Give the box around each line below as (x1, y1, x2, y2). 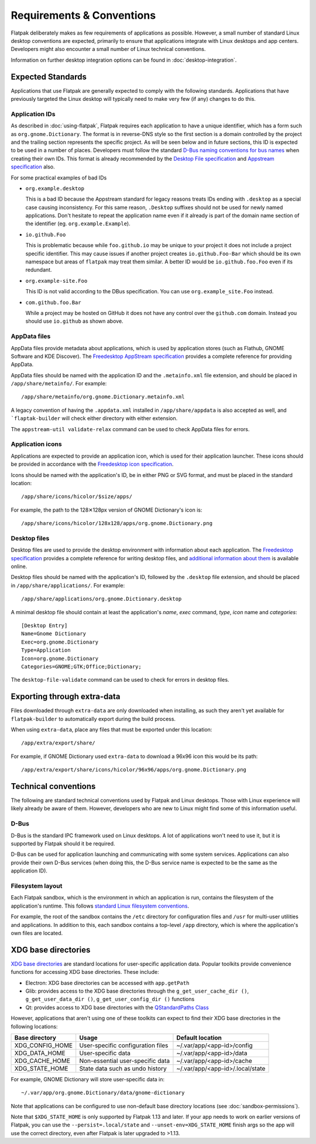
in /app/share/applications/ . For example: (11, 581, 125, 589)
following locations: (11, 1023, 58, 1030)
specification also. (11, 163, 55, 170)
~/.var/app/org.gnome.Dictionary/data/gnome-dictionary (21, 1089, 185, 1096)
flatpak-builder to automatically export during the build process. (11, 715, 176, 722)
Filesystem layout (11, 882, 63, 890)
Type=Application (21, 647, 71, 654)
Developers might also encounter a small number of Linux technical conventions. (11, 46, 206, 53)
